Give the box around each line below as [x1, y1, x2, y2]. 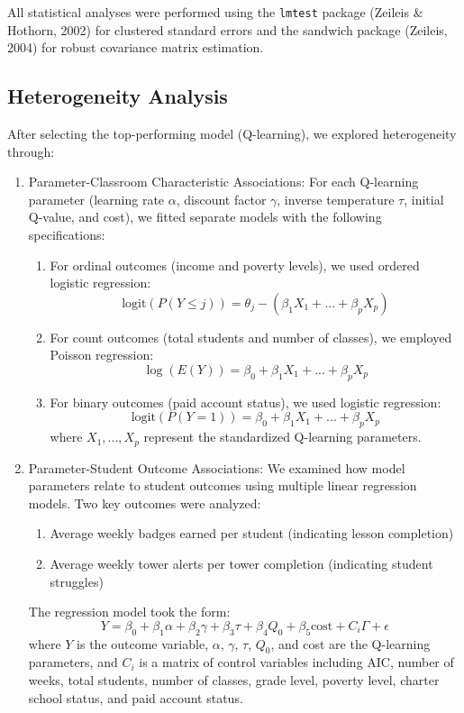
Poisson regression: [50, 345, 154, 364]
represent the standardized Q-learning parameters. [143, 427, 422, 446]
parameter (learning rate [28, 189, 165, 208]
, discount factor [176, 189, 267, 208]
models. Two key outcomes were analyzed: [28, 493, 261, 512]
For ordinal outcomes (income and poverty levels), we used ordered [50, 255, 420, 274]
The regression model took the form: [28, 602, 231, 621]
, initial [404, 189, 444, 208]
